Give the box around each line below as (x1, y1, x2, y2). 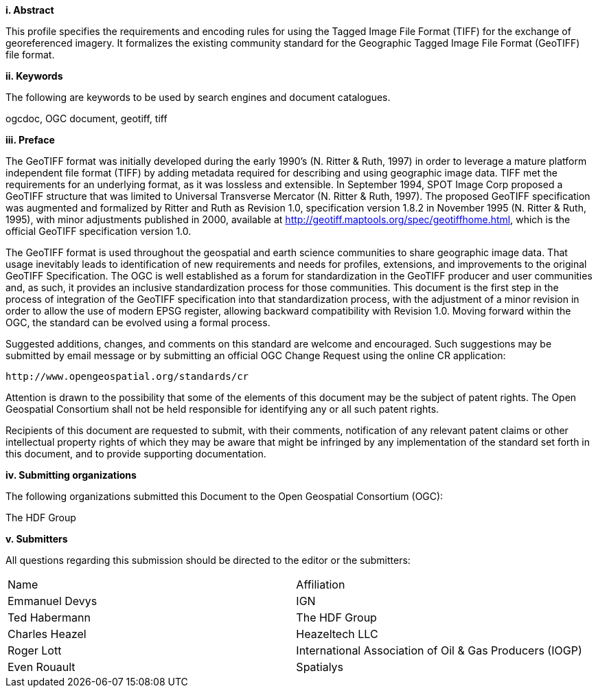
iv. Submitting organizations (5, 469, 137, 481)
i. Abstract (5, 4, 54, 16)
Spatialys (296, 660, 344, 674)
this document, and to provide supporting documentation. (5, 448, 266, 459)
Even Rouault (8, 660, 76, 674)
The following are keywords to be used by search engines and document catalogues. (5, 91, 391, 103)
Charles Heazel (8, 627, 87, 641)
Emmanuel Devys (8, 594, 97, 608)
